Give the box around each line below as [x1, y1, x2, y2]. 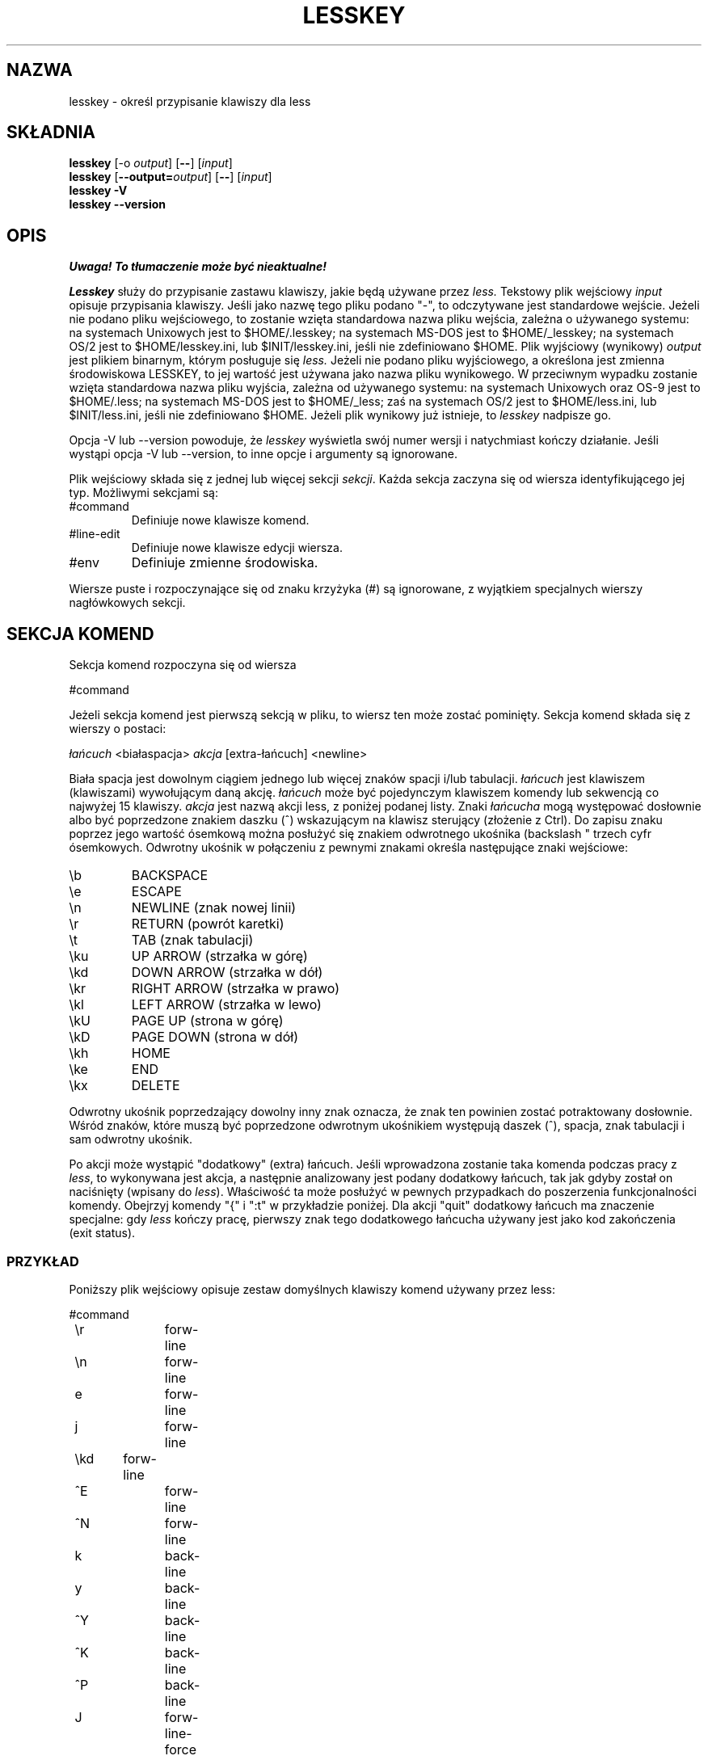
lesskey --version [69, 197, 166, 212]
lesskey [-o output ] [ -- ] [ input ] [69, 156, 233, 171]
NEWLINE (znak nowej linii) [131, 899, 297, 916]
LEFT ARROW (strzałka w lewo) [131, 996, 322, 1013]
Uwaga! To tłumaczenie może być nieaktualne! [69, 259, 327, 274]
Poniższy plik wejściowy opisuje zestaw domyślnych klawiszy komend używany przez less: [69, 1282, 556, 1296]
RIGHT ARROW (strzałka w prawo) [131, 980, 340, 997]
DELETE [131, 1077, 180, 1094]
